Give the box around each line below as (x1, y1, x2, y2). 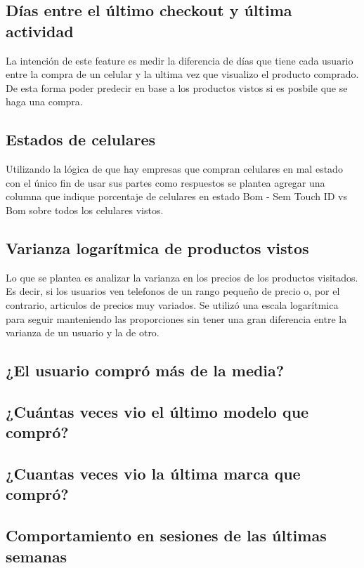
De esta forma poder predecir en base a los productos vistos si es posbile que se (6, 80, 348, 95)
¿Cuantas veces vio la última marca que (6, 463, 301, 484)
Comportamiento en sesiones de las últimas (6, 524, 327, 546)
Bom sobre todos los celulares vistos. (6, 202, 164, 217)
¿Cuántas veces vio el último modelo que (6, 400, 309, 422)
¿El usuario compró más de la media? (6, 359, 285, 381)
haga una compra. (6, 94, 83, 109)
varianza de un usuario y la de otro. (6, 325, 160, 340)
